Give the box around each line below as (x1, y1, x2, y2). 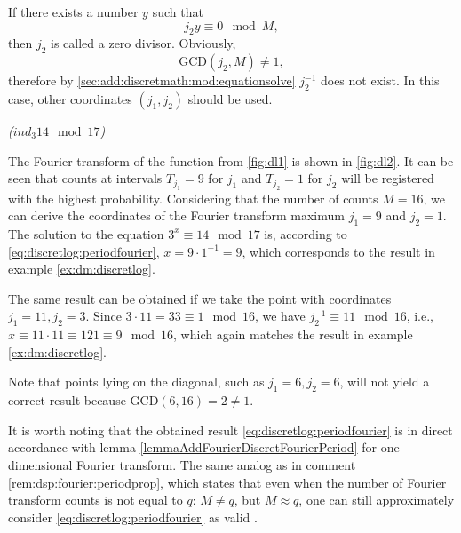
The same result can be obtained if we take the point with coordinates (8, 289, 392, 307)
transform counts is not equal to (8, 490, 183, 509)
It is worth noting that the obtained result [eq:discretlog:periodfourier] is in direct (8, 420, 453, 439)
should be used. (187, 89, 273, 107)
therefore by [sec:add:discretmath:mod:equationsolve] (8, 71, 296, 90)
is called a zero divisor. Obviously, (51, 34, 236, 52)
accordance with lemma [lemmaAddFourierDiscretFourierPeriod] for (8, 438, 377, 457)
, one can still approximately (298, 490, 455, 509)
